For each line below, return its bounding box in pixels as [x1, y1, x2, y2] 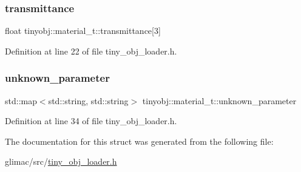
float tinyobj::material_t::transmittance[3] [5, 24, 161, 37]
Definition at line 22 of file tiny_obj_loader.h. [5, 44, 177, 57]
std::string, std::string [48, 94, 129, 107]
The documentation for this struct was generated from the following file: [5, 134, 274, 147]
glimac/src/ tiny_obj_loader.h [5, 155, 117, 168]
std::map [5, 94, 37, 107]
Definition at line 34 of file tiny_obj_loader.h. [5, 114, 177, 127]
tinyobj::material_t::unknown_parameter [142, 94, 297, 107]
